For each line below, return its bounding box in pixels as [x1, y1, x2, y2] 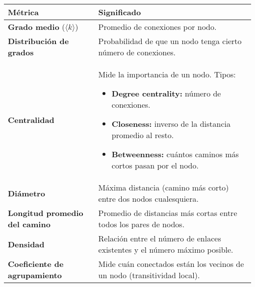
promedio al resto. [111, 129, 174, 141]
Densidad [8, 238, 45, 250]
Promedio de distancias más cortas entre [98, 207, 237, 218]
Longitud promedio [8, 207, 83, 218]
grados [8, 47, 34, 58]
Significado [98, 6, 141, 18]
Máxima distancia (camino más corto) [98, 182, 229, 193]
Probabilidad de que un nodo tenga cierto [98, 35, 242, 47]
